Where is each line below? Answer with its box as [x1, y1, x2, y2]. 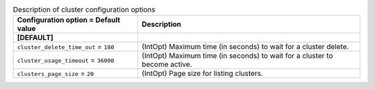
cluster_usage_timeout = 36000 [17, 55, 115, 65]
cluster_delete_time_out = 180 [17, 42, 115, 52]
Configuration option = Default [17, 15, 121, 25]
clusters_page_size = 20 [17, 69, 94, 79]
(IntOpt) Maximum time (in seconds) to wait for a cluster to [141, 51, 333, 61]
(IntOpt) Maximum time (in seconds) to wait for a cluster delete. [141, 42, 349, 52]
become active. [141, 59, 192, 69]
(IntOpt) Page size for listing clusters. [141, 69, 263, 79]
